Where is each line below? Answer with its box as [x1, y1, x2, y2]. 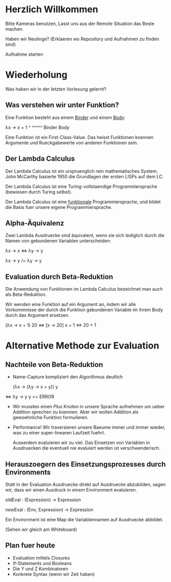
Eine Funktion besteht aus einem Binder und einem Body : [5, 114, 126, 121]
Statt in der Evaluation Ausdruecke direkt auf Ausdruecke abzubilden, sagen [5, 481, 166, 487]
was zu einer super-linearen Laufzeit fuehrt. [12, 430, 106, 436]
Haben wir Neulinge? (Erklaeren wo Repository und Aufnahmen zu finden [5, 36, 160, 42]
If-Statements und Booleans [12, 560, 72, 566]
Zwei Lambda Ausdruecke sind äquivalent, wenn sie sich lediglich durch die [5, 232, 165, 239]
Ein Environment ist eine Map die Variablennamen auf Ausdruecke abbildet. [5, 516, 164, 522]
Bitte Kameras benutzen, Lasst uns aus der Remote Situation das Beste [5, 20, 155, 27]
